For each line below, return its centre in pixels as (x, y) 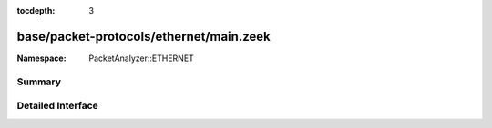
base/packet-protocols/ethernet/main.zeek (143, 36)
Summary (39, 82)
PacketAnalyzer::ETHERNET (142, 58)
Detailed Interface (58, 106)
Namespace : (42, 58)
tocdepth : (36, 10)
